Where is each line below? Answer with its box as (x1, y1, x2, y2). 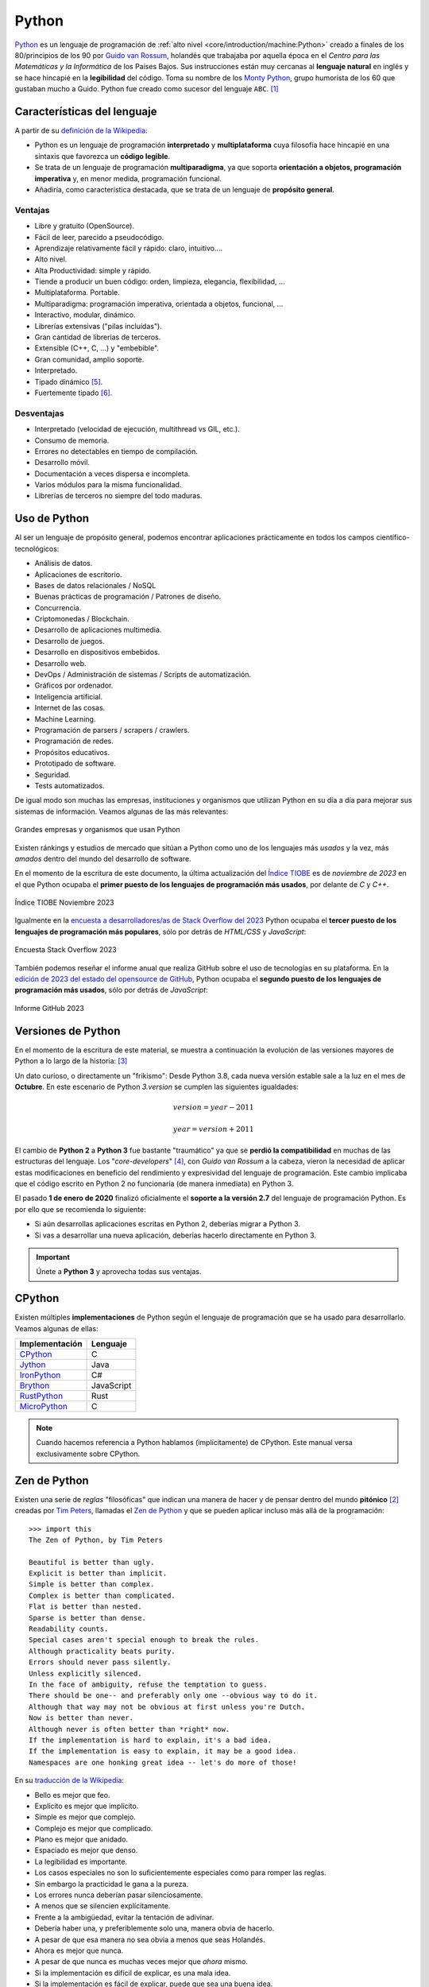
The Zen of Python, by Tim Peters (29, 1535, 163, 1544)
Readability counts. (29, 1625, 109, 1633)
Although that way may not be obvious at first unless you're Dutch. (29, 1702, 306, 1711)
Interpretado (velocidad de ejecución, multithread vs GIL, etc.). (34, 424, 240, 434)
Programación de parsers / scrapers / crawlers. (34, 726, 190, 734)
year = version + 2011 (172, 1125, 254, 1134)
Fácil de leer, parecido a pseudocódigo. (34, 232, 164, 242)
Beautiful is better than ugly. (29, 1558, 155, 1567)
